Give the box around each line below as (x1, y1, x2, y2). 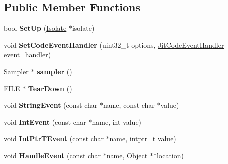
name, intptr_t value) (109, 133, 176, 144)
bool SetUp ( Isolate (4, 23, 67, 33)
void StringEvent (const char (4, 100, 98, 110)
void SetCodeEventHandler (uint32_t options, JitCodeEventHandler (4, 39, 224, 50)
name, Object (106, 150, 148, 160)
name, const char (103, 100, 155, 110)
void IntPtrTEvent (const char (4, 133, 104, 144)
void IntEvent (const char (4, 116, 86, 127)
